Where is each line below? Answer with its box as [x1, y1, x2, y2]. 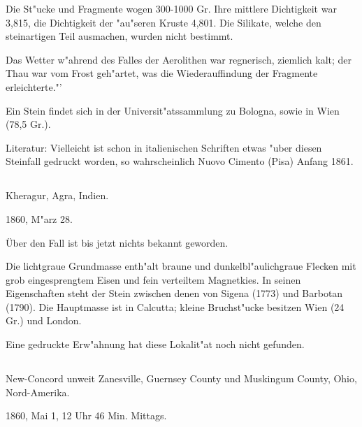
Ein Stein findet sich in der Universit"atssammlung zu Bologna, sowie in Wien [6, 103, 340, 117]
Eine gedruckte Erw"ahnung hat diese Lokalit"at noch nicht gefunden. [6, 337, 305, 352]
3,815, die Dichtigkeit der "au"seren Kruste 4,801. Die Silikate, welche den [6, 15, 321, 29]
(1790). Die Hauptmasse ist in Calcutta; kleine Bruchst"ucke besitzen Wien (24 [6, 299, 345, 314]
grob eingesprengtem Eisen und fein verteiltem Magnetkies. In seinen [6, 272, 301, 287]
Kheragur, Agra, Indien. [6, 188, 109, 203]
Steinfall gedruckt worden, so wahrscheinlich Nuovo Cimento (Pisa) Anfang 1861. [6, 154, 354, 168]
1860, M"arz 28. [6, 211, 73, 226]
